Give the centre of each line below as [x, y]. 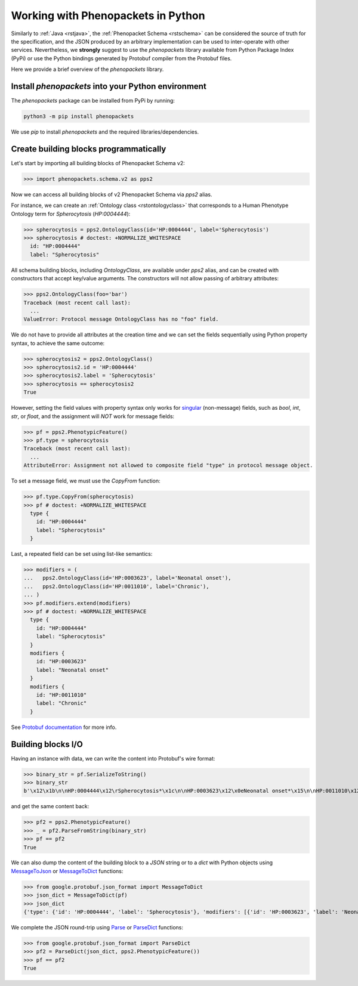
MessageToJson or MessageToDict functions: [67, 871]
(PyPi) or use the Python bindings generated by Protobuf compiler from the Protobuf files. [121, 58]
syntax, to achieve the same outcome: [58, 343]
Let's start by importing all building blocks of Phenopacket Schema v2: [98, 163]
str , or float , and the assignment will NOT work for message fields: [93, 416]
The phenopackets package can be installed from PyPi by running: [93, 101]
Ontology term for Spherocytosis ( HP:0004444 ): [71, 214]
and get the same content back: [50, 806]
